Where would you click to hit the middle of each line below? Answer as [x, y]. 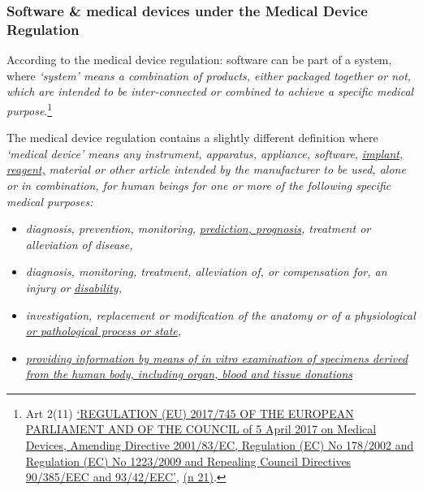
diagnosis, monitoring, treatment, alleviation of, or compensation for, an [206, 271]
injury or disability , [73, 287]
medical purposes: [50, 201]
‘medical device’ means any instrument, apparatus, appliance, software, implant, [205, 153]
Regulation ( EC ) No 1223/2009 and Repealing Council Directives [188, 461]
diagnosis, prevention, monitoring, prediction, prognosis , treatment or [198, 228]
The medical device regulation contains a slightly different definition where [192, 138]
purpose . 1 [30, 109]
